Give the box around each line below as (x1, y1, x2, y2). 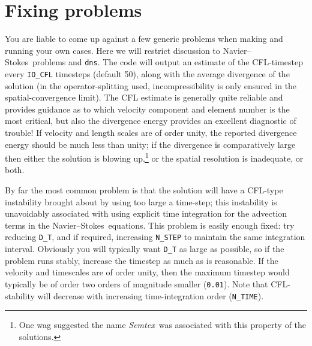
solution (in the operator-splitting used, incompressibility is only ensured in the (5, 79, 297, 92)
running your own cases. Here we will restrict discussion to (5, 44, 220, 56)
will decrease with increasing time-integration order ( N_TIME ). (37, 289, 264, 302)
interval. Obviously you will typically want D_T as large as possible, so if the (5, 242, 284, 255)
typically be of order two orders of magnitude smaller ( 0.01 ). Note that (5, 277, 268, 290)
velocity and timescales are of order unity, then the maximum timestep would (5, 266, 290, 278)
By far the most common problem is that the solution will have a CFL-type (5, 184, 283, 196)
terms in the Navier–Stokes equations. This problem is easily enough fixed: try (5, 218, 295, 231)
